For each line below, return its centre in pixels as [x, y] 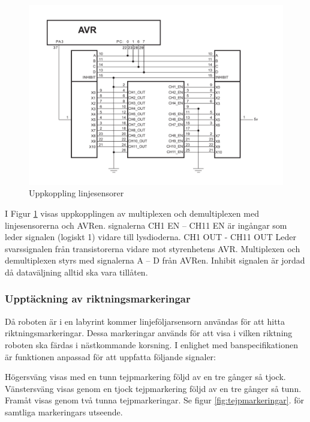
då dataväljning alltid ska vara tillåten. [76, 272]
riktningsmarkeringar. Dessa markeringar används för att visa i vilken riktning [149, 333]
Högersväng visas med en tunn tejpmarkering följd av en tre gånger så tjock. [145, 377]
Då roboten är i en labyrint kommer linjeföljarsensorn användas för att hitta [145, 321]
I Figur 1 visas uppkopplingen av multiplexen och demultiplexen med [132, 213]
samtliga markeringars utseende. [64, 411]
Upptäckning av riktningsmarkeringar [98, 299]
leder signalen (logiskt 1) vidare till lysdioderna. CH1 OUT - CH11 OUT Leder [151, 237]
